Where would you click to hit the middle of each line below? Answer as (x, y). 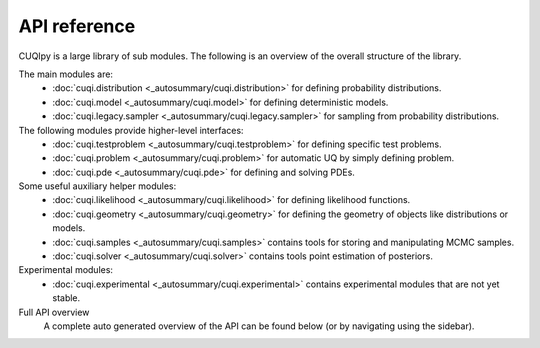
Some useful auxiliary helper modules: (97, 186)
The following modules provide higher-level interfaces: (131, 130)
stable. (66, 298)
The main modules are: (66, 74)
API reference (77, 26)
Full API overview (54, 312)
